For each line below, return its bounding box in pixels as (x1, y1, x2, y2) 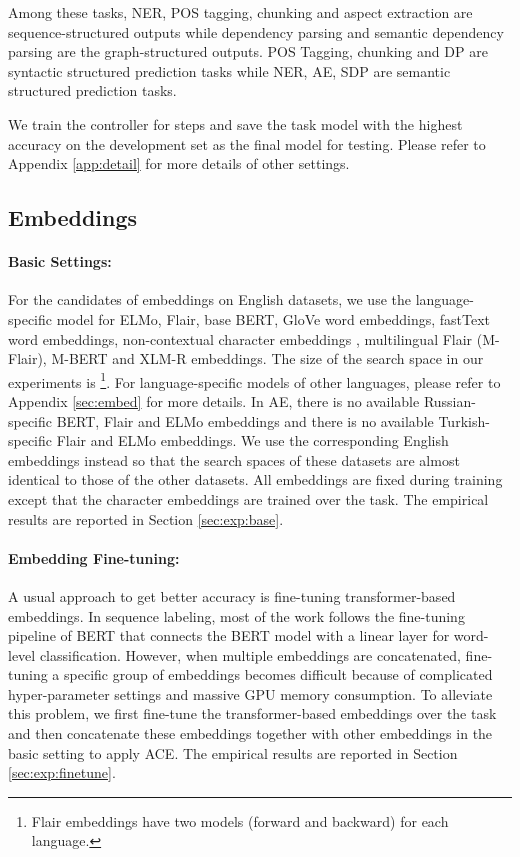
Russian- (423, 390, 476, 411)
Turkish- (438, 410, 490, 431)
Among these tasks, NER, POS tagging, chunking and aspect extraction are (8, 2, 473, 22)
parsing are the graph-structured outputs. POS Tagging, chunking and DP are (8, 41, 488, 62)
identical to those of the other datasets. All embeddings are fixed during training (8, 469, 503, 490)
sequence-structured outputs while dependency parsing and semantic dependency (8, 21, 504, 42)
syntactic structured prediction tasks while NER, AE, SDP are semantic (8, 60, 451, 81)
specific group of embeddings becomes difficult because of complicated (64, 664, 493, 685)
